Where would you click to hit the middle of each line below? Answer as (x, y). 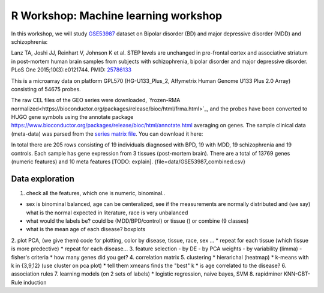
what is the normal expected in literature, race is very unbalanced (107, 213)
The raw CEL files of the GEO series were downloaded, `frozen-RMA (96, 100)
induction (35, 282)
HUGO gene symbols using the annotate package (72, 117)
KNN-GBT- (297, 274)
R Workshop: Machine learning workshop (117, 16)
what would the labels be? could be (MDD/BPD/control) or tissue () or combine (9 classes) (137, 221)
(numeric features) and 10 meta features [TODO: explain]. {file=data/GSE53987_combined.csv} (128, 162)
